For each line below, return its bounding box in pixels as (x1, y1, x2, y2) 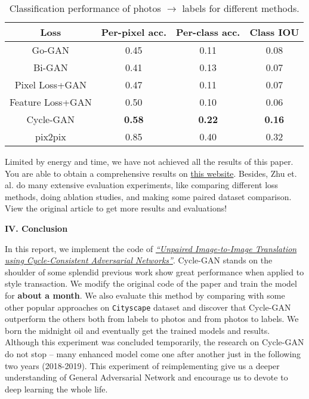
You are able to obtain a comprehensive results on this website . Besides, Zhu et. (5, 167, 297, 179)
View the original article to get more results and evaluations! (5, 202, 227, 214)
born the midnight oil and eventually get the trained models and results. (5, 324, 270, 336)
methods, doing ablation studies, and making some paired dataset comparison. (5, 190, 292, 202)
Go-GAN (32, 43, 70, 57)
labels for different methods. (182, 1, 299, 15)
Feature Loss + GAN (10, 95, 92, 109)
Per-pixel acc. (101, 25, 166, 39)
